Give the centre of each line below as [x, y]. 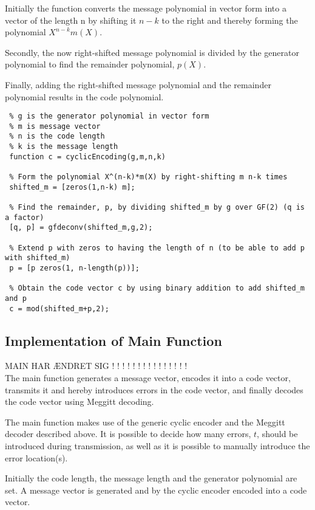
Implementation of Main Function [113, 340]
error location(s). [36, 457]
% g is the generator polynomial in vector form [109, 116]
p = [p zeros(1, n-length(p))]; [74, 268]
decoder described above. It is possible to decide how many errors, [128, 434]
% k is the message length [64, 147]
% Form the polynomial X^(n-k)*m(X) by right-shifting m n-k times [148, 177]
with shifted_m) [38, 258]
